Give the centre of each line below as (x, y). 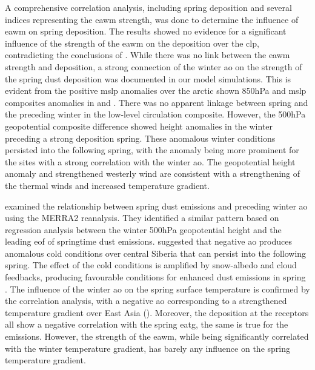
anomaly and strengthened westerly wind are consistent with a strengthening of (153, 173)
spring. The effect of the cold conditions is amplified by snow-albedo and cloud (151, 265)
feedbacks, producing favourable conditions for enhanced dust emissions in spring (155, 277)
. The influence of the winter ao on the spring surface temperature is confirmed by (157, 289)
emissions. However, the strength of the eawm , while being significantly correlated (157, 336)
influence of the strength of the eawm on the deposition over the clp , (132, 43)
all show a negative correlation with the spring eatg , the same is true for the (147, 324)
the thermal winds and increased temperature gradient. (107, 185)
